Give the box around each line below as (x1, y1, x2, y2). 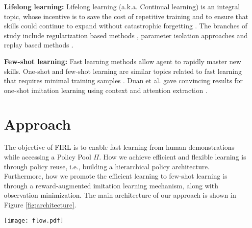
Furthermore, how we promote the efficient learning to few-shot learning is (4, 171, 227, 181)
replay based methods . (4, 40, 74, 50)
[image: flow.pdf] (4, 217, 64, 224)
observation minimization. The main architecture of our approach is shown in (4, 190, 236, 200)
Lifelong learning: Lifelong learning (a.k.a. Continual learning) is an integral (4, 1, 240, 11)
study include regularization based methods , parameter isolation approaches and (4, 30, 248, 40)
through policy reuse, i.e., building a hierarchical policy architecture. (4, 161, 210, 171)
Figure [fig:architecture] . (4, 200, 76, 210)
